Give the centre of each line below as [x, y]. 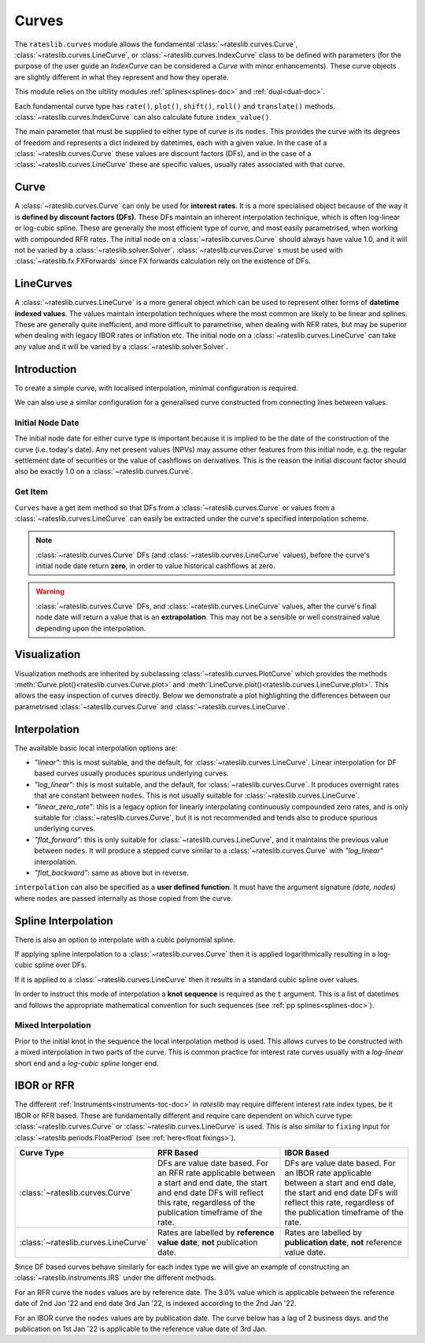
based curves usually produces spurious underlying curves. [131, 773]
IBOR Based [307, 1152]
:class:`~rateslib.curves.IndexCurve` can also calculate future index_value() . [143, 117]
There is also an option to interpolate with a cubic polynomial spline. [125, 939]
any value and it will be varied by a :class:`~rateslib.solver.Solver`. [121, 346]
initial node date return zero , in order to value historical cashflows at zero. [155, 566]
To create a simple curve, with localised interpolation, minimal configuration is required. [156, 388]
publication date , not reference [343, 1242]
